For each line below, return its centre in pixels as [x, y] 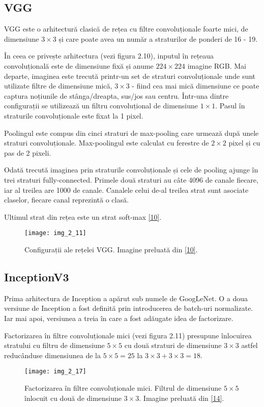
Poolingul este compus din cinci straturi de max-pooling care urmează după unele [131, 133]
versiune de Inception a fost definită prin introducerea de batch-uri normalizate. [129, 308]
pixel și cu [244, 143]
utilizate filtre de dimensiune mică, [58, 86]
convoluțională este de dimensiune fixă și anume [79, 65]
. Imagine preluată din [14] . [182, 398]
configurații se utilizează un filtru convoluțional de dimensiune [101, 106]
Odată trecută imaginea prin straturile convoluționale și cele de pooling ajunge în [131, 170]
